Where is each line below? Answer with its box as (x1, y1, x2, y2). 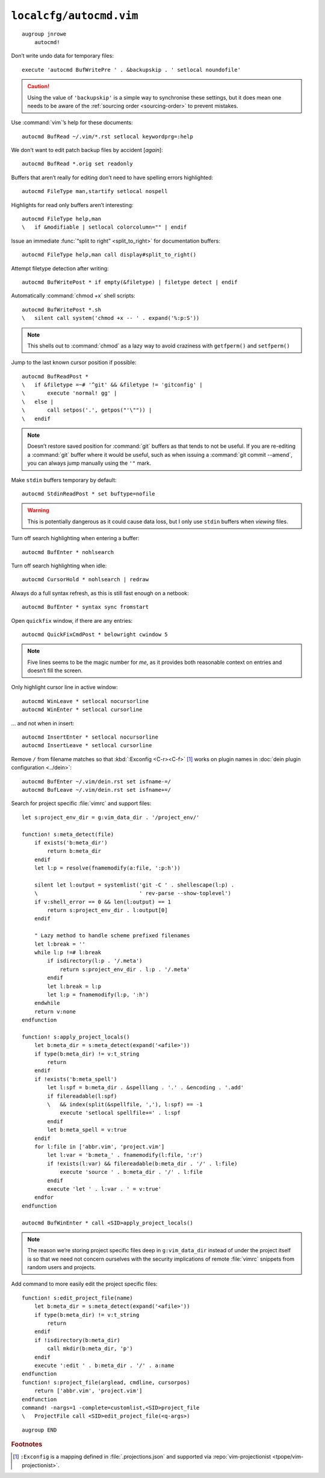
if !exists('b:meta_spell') (34, 1075, 117, 1083)
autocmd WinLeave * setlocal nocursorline (22, 698, 149, 704)
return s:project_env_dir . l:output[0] (47, 907, 168, 914)
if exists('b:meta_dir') (34, 839, 108, 846)
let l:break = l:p (47, 983, 102, 990)
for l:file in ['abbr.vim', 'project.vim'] (34, 1144, 165, 1150)
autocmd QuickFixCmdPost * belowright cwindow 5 (22, 631, 168, 638)
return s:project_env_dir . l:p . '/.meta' (60, 966, 190, 973)
